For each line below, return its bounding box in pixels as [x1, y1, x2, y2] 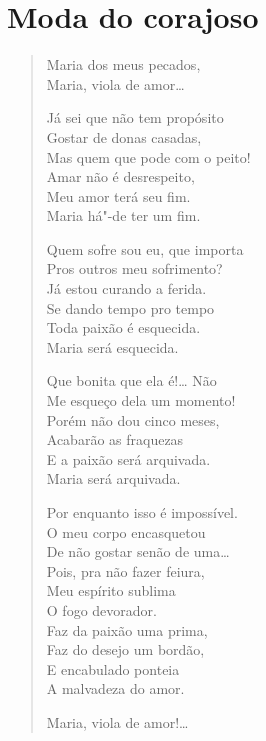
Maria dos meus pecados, [46, 54, 201, 75]
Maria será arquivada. [46, 468, 181, 489]
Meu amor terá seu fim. [46, 185, 191, 206]
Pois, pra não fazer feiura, [46, 560, 205, 581]
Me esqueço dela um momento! [46, 390, 236, 411]
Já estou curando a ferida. [46, 278, 207, 299]
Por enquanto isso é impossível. [46, 502, 238, 522]
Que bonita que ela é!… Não [46, 370, 217, 391]
